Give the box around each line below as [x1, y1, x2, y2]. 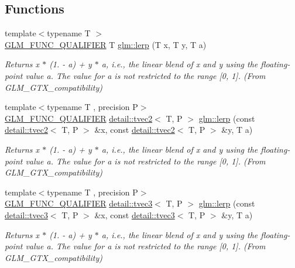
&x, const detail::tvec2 [94, 123, 175, 136]
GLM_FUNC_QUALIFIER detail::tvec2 [5, 112, 153, 124]
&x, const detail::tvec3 [94, 208, 175, 221]
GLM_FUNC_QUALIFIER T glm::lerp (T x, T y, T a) [5, 38, 207, 50]
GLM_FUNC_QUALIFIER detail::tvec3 [5, 197, 153, 209]
